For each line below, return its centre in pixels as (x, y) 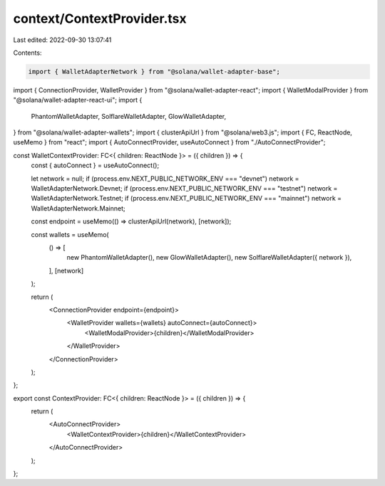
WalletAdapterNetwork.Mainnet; (78, 208)
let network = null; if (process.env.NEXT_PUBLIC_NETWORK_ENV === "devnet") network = (165, 179)
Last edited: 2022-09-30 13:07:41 (62, 40)
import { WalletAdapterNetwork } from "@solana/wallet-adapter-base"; (154, 72)
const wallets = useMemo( (70, 234)
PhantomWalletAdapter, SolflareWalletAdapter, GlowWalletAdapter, (129, 116)
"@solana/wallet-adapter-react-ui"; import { (78, 100)
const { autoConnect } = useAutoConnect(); (95, 165)
